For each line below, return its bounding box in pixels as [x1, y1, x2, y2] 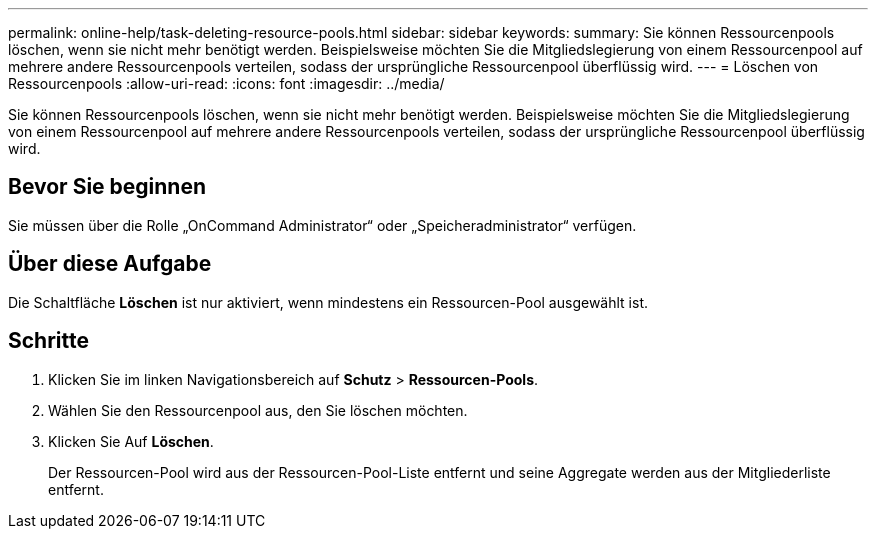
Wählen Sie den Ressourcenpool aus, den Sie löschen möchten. [48, 401, 468, 419]
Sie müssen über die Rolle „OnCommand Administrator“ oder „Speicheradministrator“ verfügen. [8, 216, 637, 234]
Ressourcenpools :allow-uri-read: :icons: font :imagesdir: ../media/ [8, 75, 445, 92]
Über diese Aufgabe [8, 251, 212, 277]
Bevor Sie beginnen [8, 174, 207, 200]
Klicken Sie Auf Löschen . [48, 432, 214, 450]
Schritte [8, 328, 89, 354]
